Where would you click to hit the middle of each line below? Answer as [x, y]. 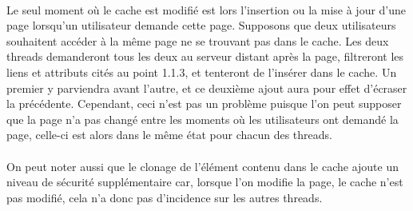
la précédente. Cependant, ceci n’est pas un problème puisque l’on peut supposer [204, 104]
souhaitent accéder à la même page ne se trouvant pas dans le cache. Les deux [198, 40]
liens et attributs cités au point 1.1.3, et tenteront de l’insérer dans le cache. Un [202, 72]
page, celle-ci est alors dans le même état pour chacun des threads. [169, 135]
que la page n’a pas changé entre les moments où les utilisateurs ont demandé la [203, 119]
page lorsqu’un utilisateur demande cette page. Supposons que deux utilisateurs [201, 25]
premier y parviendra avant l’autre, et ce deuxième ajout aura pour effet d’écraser [207, 88]
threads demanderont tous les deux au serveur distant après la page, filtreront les [205, 56]
